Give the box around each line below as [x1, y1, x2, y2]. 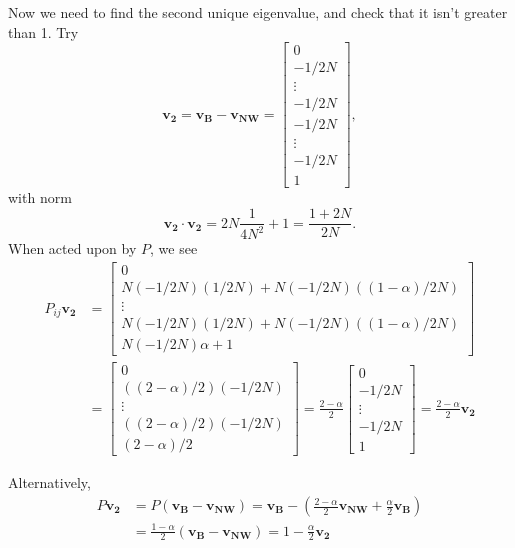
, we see [150, 238, 198, 259]
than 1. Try [8, 21, 79, 42]
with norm [8, 187, 72, 208]
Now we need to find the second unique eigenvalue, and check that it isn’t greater [8, 2, 508, 22]
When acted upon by [8, 238, 137, 259]
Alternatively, [8, 472, 91, 493]
